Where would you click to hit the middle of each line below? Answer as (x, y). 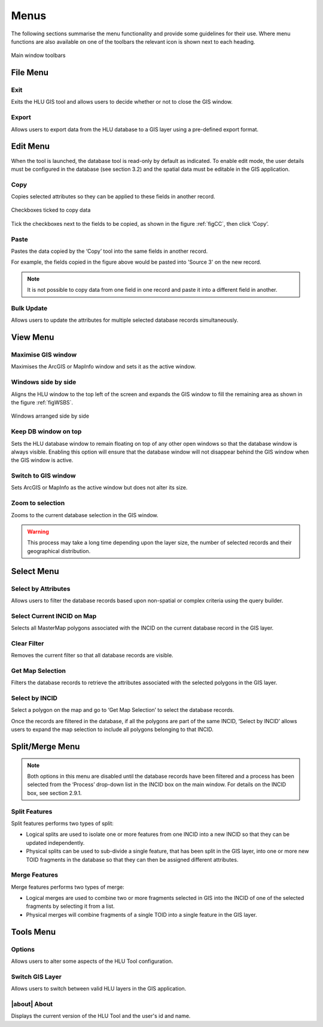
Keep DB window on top (46, 431)
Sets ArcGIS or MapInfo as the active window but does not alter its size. (99, 488)
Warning (38, 531)
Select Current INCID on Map (54, 616)
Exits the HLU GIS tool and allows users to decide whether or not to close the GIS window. (122, 102)
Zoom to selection (38, 503)
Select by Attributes (41, 588)
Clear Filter (28, 643)
